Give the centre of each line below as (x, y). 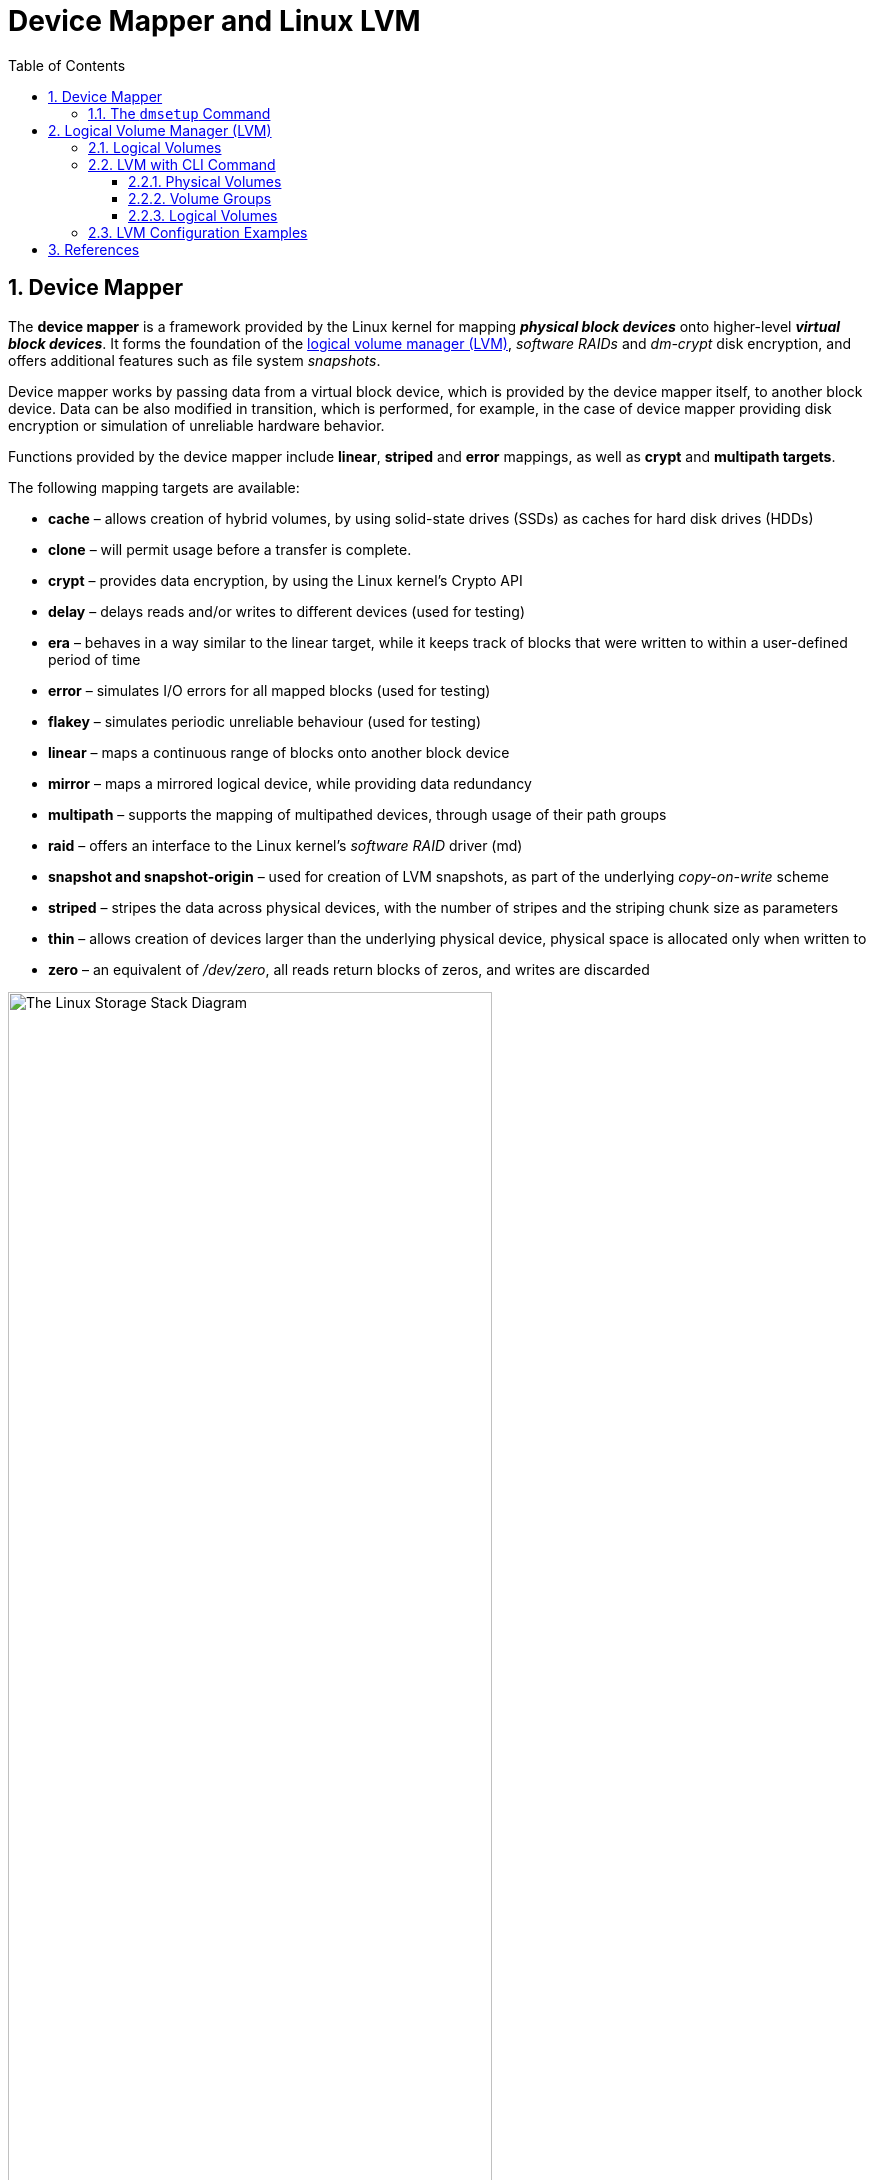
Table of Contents (67, 65)
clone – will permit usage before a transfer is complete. (230, 549)
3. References (94, 249)
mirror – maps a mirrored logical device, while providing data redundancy (290, 783)
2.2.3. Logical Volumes (203, 215)
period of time (94, 659)
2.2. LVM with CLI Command (182, 164)
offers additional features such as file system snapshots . (194, 360)
